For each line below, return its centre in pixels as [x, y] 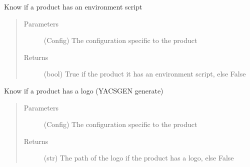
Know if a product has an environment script [73, 6]
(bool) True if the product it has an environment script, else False [145, 74]
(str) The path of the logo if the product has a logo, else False [139, 158]
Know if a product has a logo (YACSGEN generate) [84, 90]
